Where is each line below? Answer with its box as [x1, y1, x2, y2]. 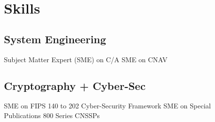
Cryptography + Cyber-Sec [4, 78, 146, 93]
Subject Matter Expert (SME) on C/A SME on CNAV [4, 54, 168, 64]
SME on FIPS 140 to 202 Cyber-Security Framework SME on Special [4, 101, 211, 111]
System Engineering [4, 31, 107, 46]
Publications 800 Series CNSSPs [4, 110, 100, 120]
